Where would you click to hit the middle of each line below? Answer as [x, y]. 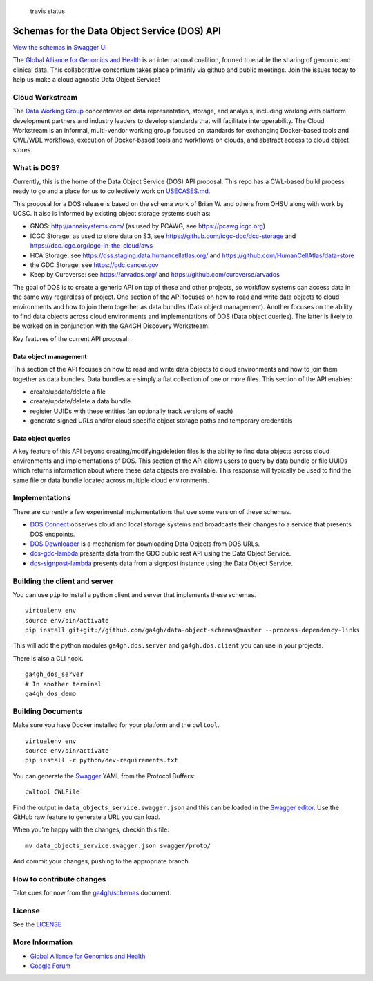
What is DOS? [36, 167]
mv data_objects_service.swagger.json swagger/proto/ [118, 845]
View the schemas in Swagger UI [60, 47]
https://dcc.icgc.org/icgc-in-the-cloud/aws [92, 246]
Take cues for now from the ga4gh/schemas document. [92, 893]
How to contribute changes [59, 879]
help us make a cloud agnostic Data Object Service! [86, 80]
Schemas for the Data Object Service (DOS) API [117, 31]
